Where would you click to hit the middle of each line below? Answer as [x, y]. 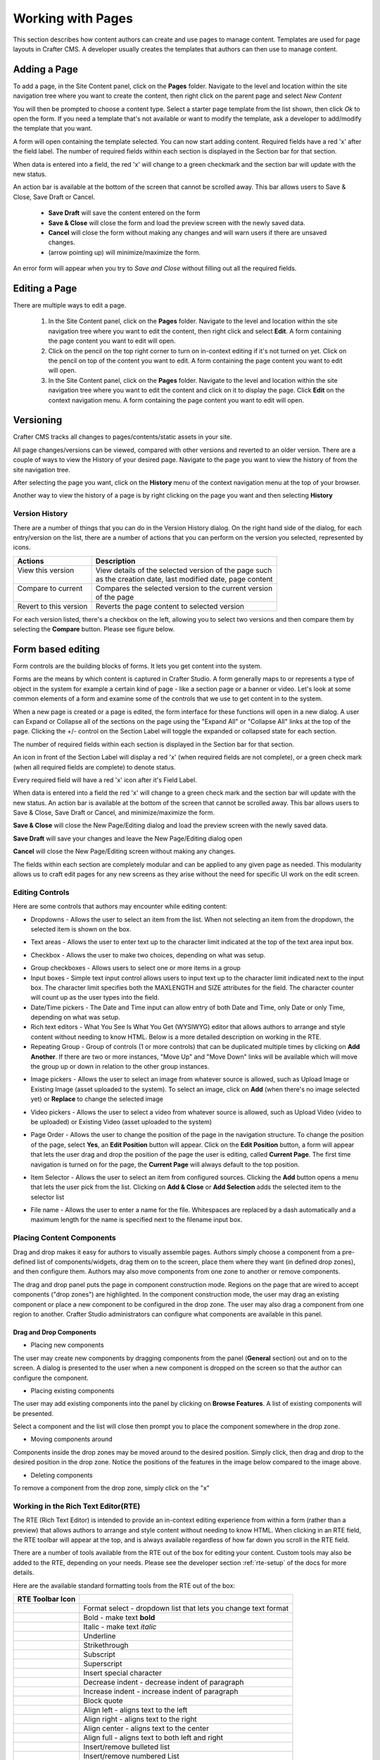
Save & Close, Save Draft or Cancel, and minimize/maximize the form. [114, 812]
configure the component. [51, 1378]
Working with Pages [73, 18]
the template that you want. [53, 128]
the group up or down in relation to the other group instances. [120, 1067]
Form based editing [56, 649]
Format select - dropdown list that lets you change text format [186, 1608]
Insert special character [122, 1673]
